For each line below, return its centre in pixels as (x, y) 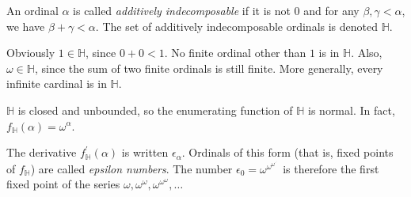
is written (145, 152)
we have (26, 26)
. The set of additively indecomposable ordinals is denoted (237, 26)
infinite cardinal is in (57, 83)
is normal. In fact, (352, 110)
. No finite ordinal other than (235, 53)
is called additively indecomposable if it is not (182, 10)
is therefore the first (331, 168)
